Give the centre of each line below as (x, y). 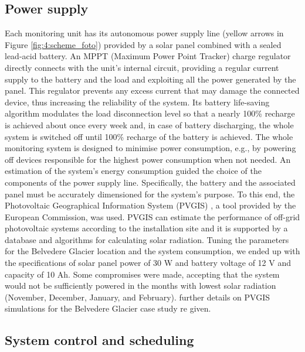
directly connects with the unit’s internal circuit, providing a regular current (142, 67)
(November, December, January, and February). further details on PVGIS (138, 297)
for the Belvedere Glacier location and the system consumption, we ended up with (152, 251)
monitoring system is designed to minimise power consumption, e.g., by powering (150, 148)
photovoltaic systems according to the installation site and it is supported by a (146, 228)
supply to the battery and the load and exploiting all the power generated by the (150, 79)
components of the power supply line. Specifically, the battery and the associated (150, 182)
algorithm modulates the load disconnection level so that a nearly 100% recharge (150, 113)
